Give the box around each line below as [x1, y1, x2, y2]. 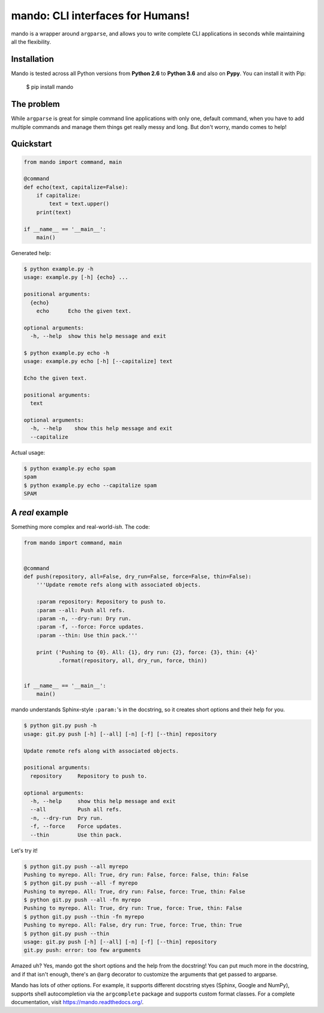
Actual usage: [11, 449, 46, 456]
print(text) [36, 209, 72, 215]
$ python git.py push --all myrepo [23, 863, 128, 870]
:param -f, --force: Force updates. [36, 624, 144, 630]
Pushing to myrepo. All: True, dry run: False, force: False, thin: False [23, 871, 249, 878]
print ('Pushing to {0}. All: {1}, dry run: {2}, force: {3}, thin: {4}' [36, 649, 258, 655]
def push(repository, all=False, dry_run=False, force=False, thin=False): [23, 573, 252, 580]
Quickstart [11, 139, 52, 149]
